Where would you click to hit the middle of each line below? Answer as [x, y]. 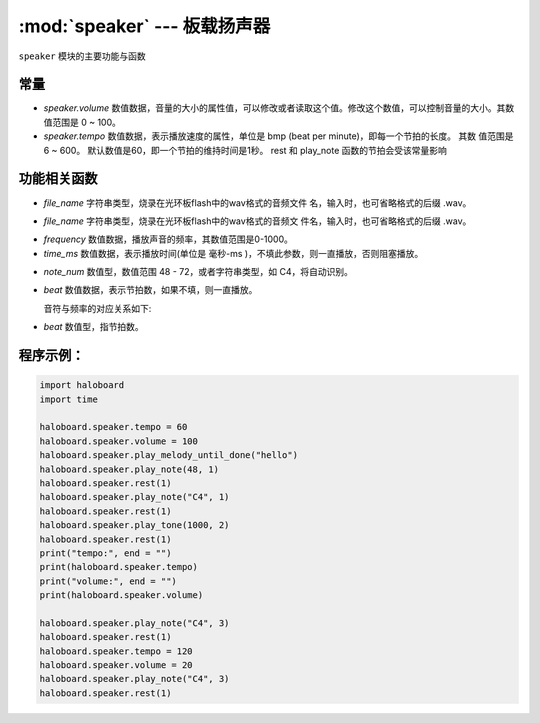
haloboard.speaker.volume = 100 [119, 441]
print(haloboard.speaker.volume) [121, 595]
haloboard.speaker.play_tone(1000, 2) [134, 525]
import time [69, 399]
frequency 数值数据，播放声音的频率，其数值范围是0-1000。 [168, 239]
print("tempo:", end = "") [105, 553]
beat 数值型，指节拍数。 [93, 327]
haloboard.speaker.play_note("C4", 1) [134, 497]
